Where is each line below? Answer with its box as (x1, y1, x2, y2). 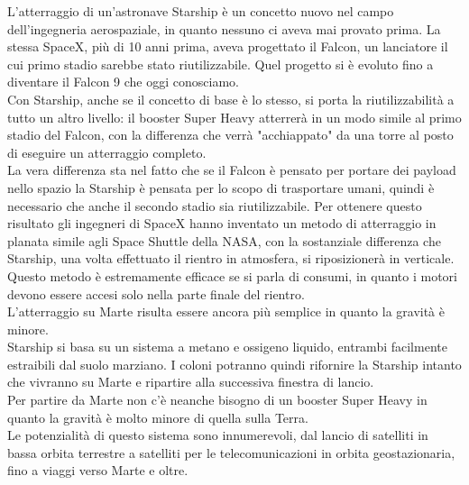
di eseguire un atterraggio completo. (7, 142, 207, 161)
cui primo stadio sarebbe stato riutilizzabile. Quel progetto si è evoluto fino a (7, 54, 434, 73)
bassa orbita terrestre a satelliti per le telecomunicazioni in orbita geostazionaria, (7, 443, 455, 462)
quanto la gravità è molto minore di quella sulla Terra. (7, 407, 308, 426)
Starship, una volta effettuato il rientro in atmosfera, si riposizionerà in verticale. (7, 249, 455, 268)
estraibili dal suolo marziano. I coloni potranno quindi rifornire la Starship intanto (7, 354, 462, 373)
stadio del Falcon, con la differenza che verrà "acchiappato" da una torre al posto (7, 125, 454, 144)
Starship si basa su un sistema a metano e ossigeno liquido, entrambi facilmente (7, 337, 447, 356)
